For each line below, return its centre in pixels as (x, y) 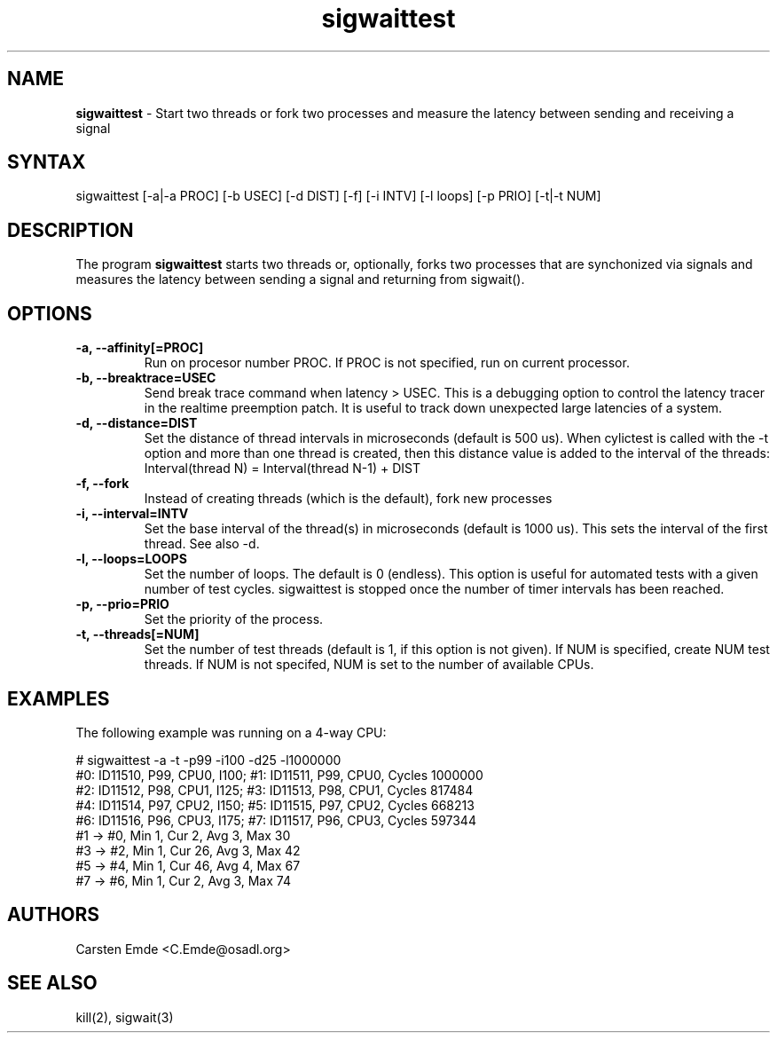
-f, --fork (102, 484)
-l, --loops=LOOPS (131, 559)
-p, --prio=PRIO (122, 604)
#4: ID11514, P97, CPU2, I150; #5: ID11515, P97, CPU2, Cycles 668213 (275, 805)
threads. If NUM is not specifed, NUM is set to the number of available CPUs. (369, 665)
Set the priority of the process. (234, 619)
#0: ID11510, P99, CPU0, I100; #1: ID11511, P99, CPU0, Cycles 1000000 (279, 775)
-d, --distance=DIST (137, 423)
